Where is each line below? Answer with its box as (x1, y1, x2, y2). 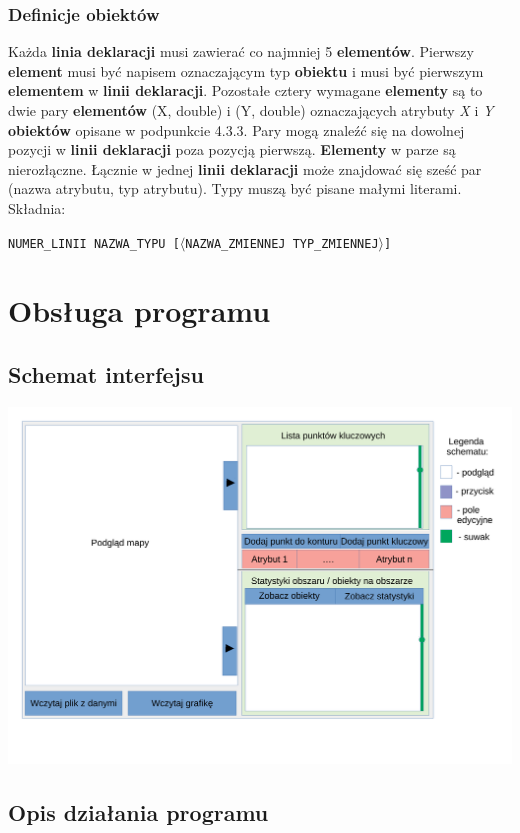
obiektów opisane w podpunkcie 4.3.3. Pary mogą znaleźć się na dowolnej (8, 119, 465, 140)
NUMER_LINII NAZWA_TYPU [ (8, 236, 180, 251)
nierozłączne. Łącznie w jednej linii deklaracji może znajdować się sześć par (8, 158, 482, 179)
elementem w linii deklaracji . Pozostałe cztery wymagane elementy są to (8, 80, 483, 101)
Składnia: (8, 197, 66, 218)
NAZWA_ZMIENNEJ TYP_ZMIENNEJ (185, 236, 379, 251)
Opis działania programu (8, 796, 269, 827)
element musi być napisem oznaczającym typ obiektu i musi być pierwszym (8, 60, 484, 81)
